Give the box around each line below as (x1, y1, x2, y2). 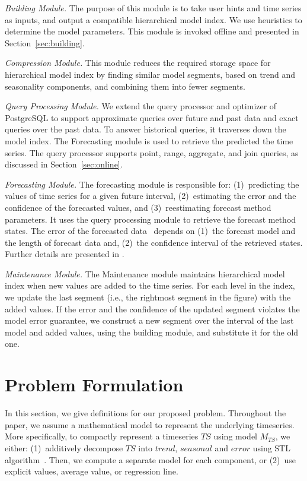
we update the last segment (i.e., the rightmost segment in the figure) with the (5, 291, 291, 303)
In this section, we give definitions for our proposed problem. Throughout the (5, 407, 286, 419)
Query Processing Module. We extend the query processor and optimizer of (5, 100, 277, 112)
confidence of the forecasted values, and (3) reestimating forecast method (5, 201, 271, 213)
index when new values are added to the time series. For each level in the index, (5, 279, 295, 292)
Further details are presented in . (5, 248, 124, 260)
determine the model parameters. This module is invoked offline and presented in (5, 25, 299, 37)
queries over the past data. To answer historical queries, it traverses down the (5, 123, 286, 135)
